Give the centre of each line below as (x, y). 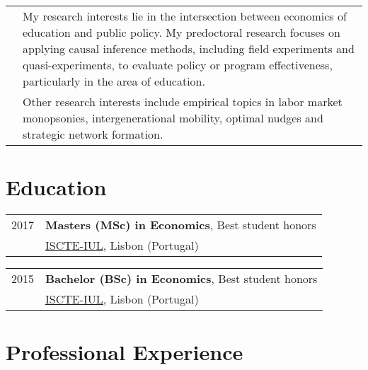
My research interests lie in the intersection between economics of (185, 16)
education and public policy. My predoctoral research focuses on (182, 32)
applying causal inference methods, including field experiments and (189, 48)
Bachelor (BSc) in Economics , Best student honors (182, 279)
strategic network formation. (93, 134)
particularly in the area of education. (114, 81)
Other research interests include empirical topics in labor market (183, 102)
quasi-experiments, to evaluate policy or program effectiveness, (178, 65)
